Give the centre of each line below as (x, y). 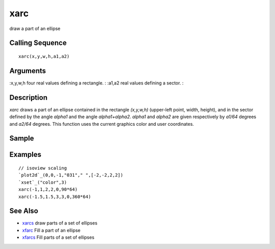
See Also (24, 211)
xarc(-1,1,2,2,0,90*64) (48, 189)
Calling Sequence (38, 43)
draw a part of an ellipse (35, 29)
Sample (22, 138)
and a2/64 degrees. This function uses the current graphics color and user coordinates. (102, 124)
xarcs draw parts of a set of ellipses (60, 223)
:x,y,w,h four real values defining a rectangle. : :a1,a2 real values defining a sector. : (97, 83)
